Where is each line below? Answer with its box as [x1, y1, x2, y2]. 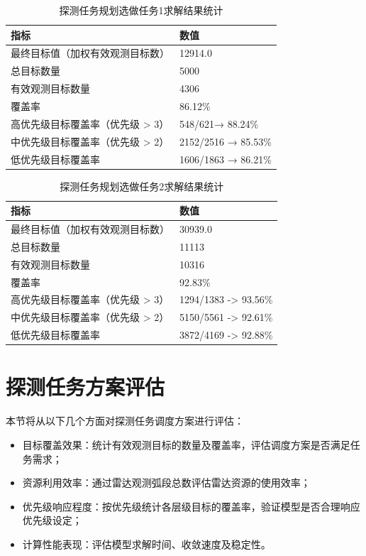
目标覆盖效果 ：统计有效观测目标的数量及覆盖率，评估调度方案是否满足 [22, 437, 350, 452]
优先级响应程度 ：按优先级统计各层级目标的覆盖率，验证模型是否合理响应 [22, 498, 360, 513]
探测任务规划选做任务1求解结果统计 [59, 3, 223, 17]
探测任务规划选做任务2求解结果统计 [60, 178, 224, 193]
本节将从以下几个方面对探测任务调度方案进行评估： [6, 413, 244, 428]
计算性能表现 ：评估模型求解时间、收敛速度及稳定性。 [22, 536, 271, 551]
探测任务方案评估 [6, 372, 165, 401]
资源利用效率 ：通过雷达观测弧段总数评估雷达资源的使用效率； [22, 475, 311, 490]
